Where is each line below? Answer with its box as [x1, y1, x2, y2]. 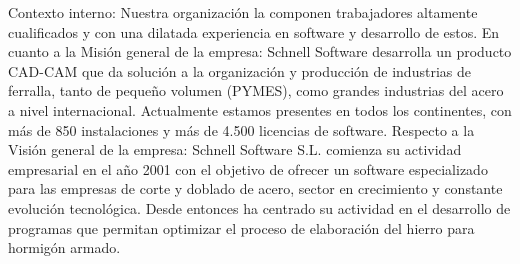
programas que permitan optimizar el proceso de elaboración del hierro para [8, 217, 475, 238]
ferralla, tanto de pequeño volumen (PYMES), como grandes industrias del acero [8, 80, 504, 101]
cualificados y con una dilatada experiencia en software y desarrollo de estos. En [8, 21, 500, 42]
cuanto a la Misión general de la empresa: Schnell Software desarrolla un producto [8, 41, 512, 62]
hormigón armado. [8, 237, 121, 258]
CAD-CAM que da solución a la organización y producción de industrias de [8, 60, 471, 81]
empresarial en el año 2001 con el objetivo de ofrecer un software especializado [8, 158, 488, 179]
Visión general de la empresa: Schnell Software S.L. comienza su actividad [8, 139, 462, 160]
